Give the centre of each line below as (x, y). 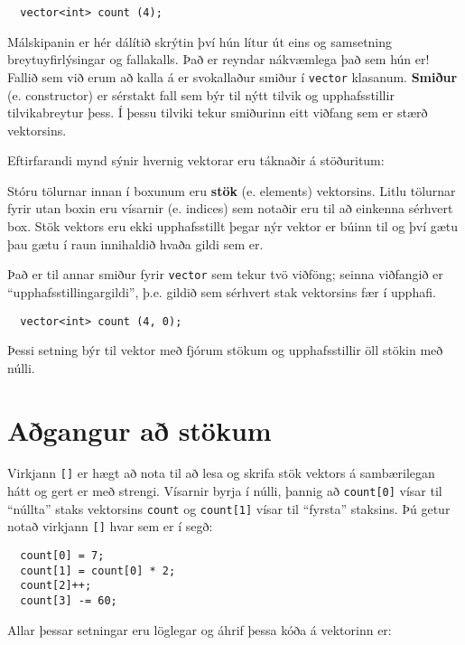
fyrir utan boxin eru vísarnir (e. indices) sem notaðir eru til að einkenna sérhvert (230, 208)
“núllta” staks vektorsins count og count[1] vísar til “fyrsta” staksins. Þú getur (229, 508)
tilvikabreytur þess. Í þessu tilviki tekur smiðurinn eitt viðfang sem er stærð (218, 112)
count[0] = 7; (62, 556)
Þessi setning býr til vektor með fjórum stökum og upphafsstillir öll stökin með (225, 350)
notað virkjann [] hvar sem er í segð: (110, 526)
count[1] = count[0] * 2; (98, 570)
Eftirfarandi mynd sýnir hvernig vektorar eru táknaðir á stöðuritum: (196, 160)
